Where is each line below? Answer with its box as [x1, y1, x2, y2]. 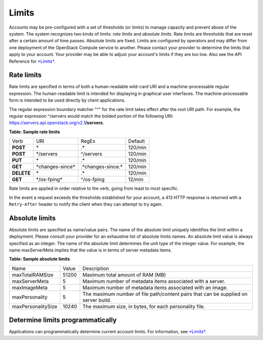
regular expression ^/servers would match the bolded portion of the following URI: [9, 113, 174, 119]
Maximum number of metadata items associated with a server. [82, 278, 225, 285]
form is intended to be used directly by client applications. [9, 97, 126, 103]
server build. [82, 297, 112, 304]
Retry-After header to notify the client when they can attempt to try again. [9, 201, 163, 207]
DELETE [12, 170, 31, 177]
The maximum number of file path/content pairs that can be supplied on [82, 290, 248, 297]
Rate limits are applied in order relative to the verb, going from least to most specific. [9, 185, 179, 192]
